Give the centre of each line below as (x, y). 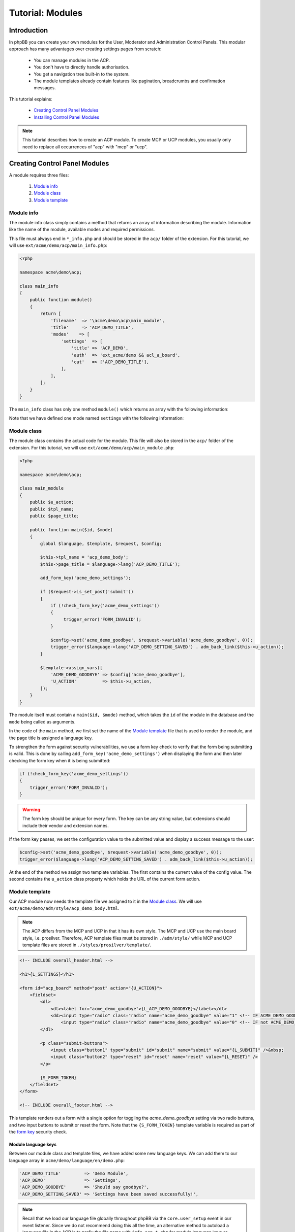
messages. (45, 88)
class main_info (39, 286)
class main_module (42, 488)
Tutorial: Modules (46, 13)
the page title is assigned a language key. (51, 738)
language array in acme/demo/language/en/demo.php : (67, 1160)
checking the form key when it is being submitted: (60, 760)
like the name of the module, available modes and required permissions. (82, 230)
